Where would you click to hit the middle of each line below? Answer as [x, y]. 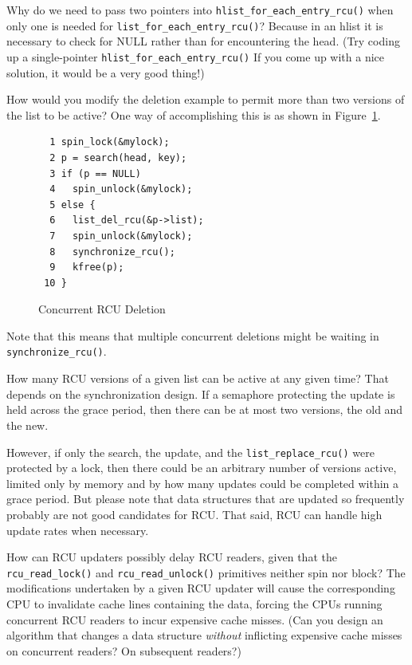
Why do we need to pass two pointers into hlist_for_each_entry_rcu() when [200, 10]
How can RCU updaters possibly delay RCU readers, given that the [172, 557]
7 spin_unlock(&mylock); [121, 236]
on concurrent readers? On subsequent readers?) [124, 650]
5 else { [73, 205]
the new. [27, 425]
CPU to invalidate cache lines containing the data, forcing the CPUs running [194, 603]
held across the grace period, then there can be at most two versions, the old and [205, 409]
